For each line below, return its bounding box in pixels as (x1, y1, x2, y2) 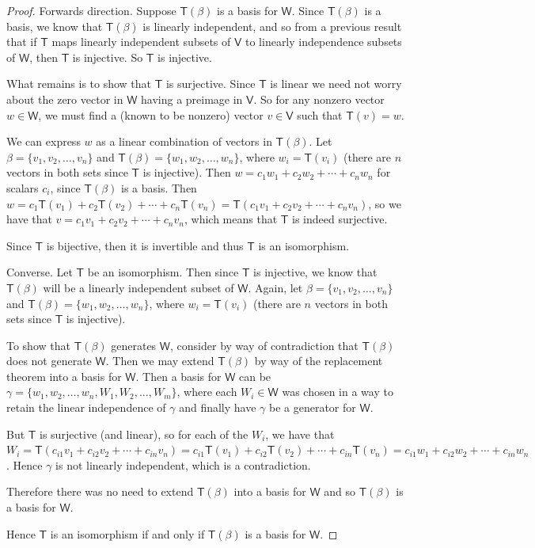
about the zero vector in (6, 90, 123, 107)
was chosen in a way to (282, 383, 393, 400)
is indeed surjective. (291, 211, 388, 227)
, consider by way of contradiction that (170, 337, 359, 353)
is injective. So (72, 48, 143, 65)
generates (111, 337, 157, 353)
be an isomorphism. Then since (87, 264, 239, 280)
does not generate (6, 352, 92, 369)
